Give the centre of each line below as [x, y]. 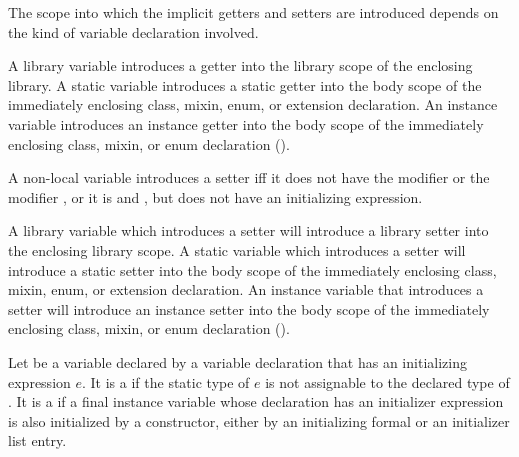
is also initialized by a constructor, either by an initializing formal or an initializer [259, 420]
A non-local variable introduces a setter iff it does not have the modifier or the [249, 177]
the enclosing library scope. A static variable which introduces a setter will [237, 249]
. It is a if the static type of [166, 381]
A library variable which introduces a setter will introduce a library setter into [248, 230]
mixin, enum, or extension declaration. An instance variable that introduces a [246, 289]
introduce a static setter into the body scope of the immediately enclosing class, [252, 269]
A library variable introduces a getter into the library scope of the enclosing [240, 65]
